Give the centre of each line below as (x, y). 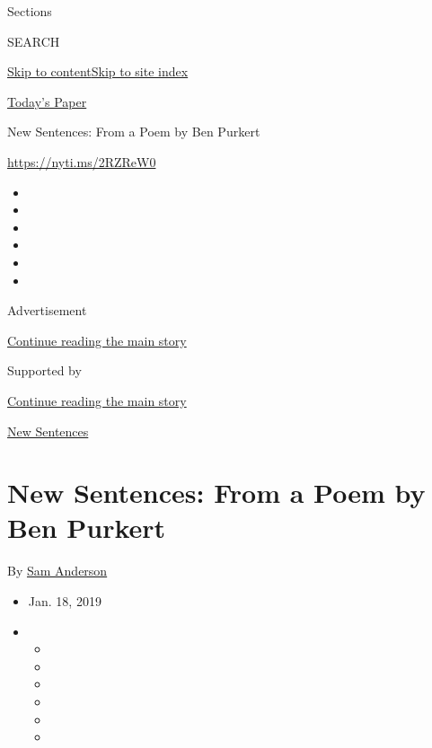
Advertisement (47, 310)
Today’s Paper (47, 101)
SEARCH (34, 41)
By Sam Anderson (57, 571)
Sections (30, 11)
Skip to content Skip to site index (98, 71)
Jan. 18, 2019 (65, 601)
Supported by (44, 370)
